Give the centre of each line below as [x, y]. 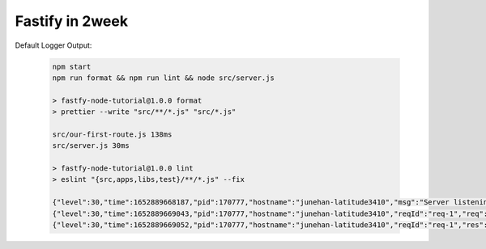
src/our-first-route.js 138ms [112, 134]
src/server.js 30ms [91, 146]
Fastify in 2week [72, 21]
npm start [72, 66]
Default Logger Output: [53, 45]
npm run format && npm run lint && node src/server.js [163, 78]
